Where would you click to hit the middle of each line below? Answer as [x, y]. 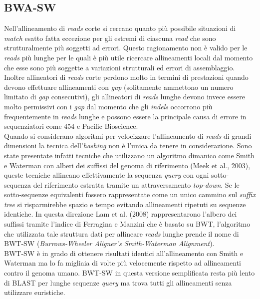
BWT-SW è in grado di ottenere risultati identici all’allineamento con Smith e [124, 253]
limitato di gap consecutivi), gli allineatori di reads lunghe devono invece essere [125, 97]
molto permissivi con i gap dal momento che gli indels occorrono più [108, 106]
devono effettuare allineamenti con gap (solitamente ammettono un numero [119, 87]
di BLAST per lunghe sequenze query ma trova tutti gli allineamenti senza [118, 282]
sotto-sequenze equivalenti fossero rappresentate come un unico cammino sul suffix [130, 194]
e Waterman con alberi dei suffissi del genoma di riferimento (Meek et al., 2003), [127, 165]
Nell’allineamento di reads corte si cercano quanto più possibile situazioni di [120, 28]
